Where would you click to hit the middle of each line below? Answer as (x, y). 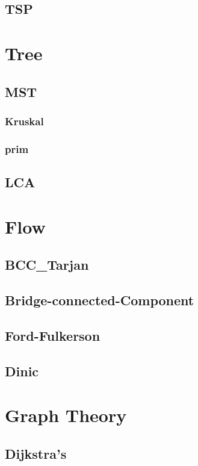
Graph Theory (66, 415)
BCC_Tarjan (47, 265)
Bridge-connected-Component (100, 300)
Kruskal (24, 121)
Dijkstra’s (36, 453)
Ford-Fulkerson (53, 335)
